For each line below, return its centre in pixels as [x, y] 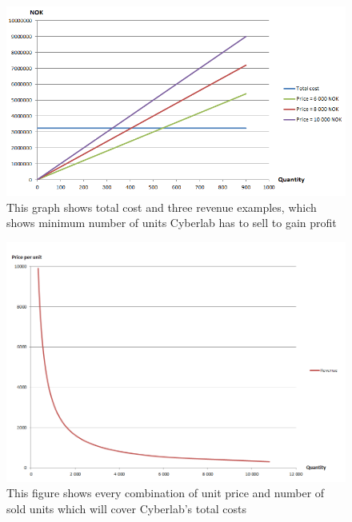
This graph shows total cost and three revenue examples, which [162, 207]
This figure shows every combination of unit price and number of [166, 493]
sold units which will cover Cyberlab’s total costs [126, 509]
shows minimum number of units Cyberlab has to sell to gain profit [172, 223]
